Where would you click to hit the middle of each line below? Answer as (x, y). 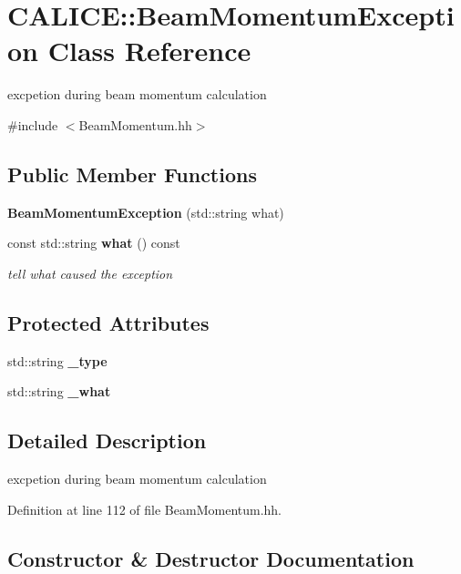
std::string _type (57, 360)
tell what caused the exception (90, 273)
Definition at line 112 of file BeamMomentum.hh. (145, 509)
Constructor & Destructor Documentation (211, 558)
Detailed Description (107, 441)
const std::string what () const (94, 243)
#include (33, 124)
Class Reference (149, 51)
